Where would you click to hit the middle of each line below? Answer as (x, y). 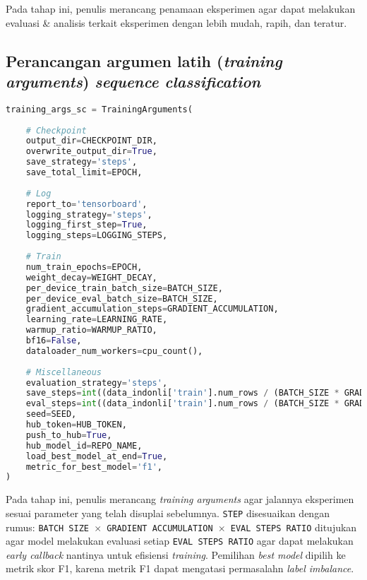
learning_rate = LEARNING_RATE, (97, 320)
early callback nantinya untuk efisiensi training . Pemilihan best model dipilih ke (176, 554)
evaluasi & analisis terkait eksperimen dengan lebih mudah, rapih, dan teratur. (176, 22)
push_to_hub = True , (69, 435)
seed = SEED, (51, 414)
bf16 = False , (54, 341)
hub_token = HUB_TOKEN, (76, 425)
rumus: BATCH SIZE (47, 527)
